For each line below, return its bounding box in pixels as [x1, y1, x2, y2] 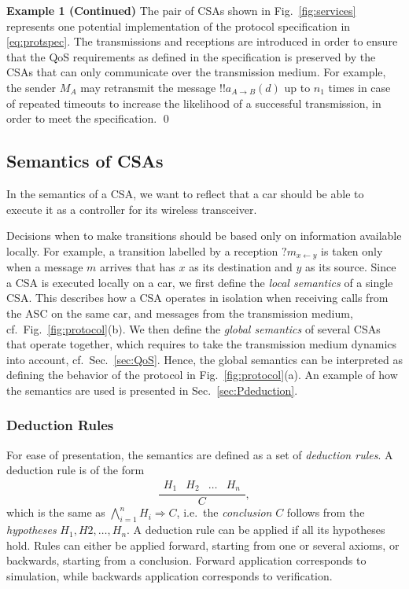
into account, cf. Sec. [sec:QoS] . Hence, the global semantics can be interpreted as [6, 351, 403, 367]
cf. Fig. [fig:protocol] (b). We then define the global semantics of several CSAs [6, 320, 381, 337]
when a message [6, 259, 83, 275]
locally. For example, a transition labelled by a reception [6, 242, 278, 259]
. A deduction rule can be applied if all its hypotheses [127, 521, 385, 538]
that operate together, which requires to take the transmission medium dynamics [6, 336, 397, 352]
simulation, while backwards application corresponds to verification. [6, 568, 333, 584]
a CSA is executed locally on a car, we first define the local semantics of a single [6, 274, 393, 290]
